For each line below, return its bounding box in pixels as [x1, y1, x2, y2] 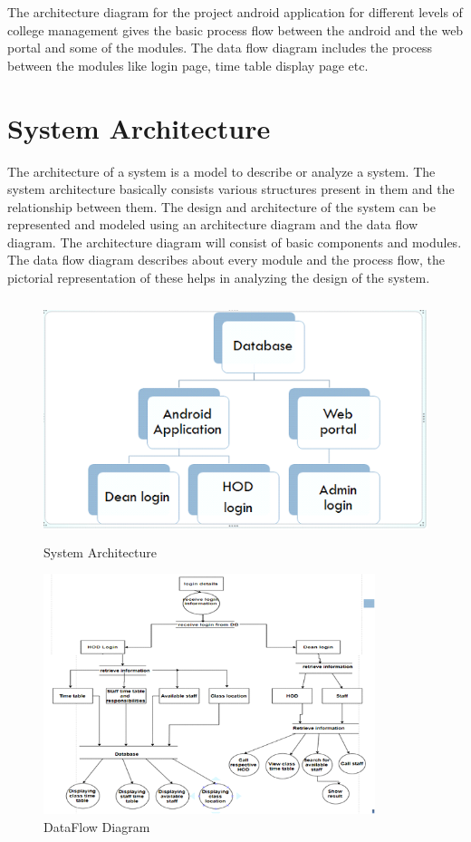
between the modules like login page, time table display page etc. [7, 55, 369, 74]
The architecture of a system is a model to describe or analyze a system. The [7, 161, 436, 180]
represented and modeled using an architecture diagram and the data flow [7, 215, 418, 234]
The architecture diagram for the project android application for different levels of [7, 3, 463, 21]
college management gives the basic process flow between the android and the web [7, 20, 464, 39]
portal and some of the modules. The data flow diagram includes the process [7, 38, 433, 57]
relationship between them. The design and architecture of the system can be [7, 197, 436, 216]
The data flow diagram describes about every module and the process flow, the [7, 250, 446, 269]
